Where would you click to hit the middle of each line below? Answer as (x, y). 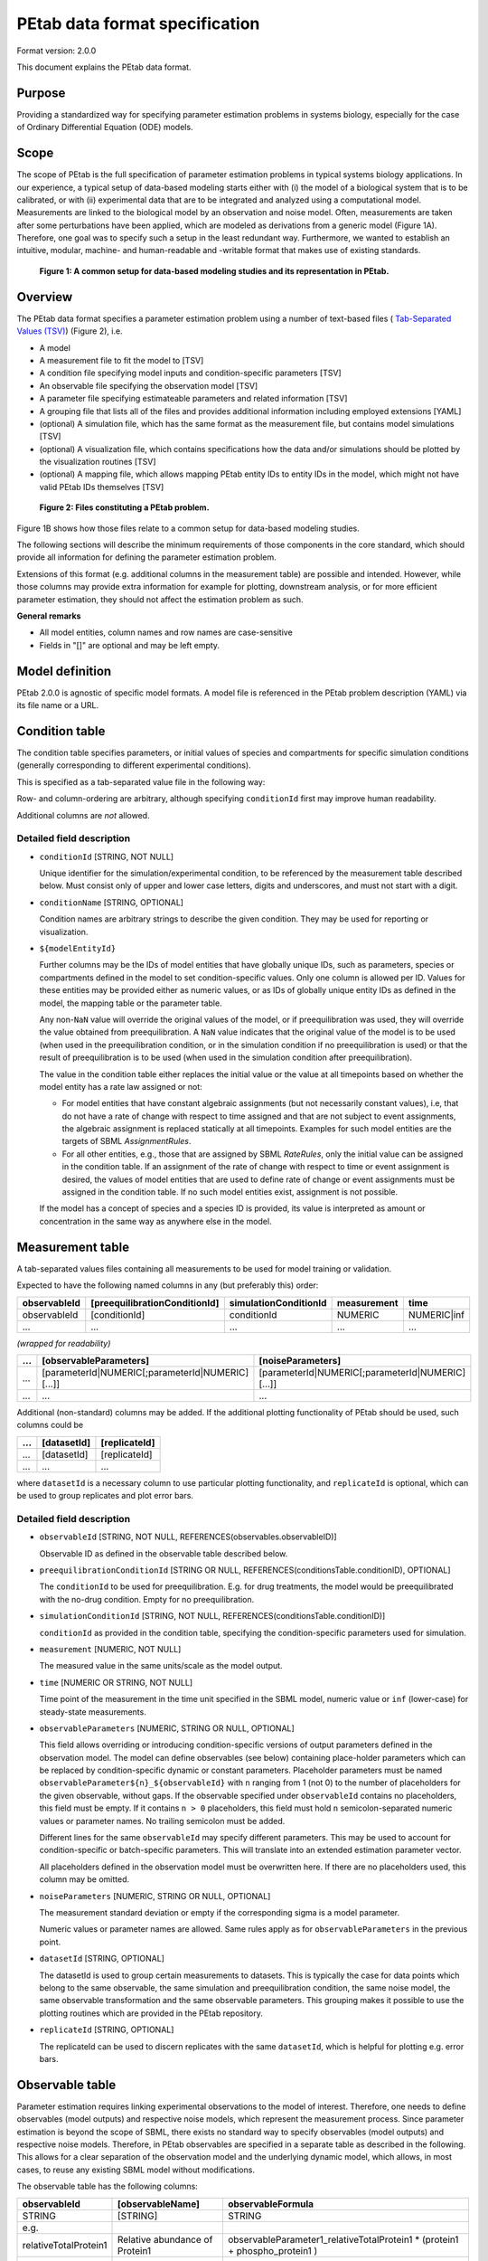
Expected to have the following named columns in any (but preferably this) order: (168, 1285)
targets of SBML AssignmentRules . (127, 1141)
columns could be (50, 1425)
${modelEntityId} (78, 949)
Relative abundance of (165, 2239)
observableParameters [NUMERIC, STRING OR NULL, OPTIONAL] (167, 1728)
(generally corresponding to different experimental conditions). (134, 765)
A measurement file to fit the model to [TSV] (122, 360)
